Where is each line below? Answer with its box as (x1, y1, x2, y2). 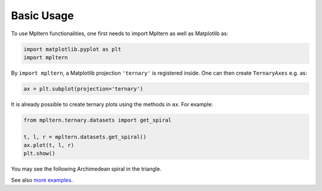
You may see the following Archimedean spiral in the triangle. (11, 165, 162, 172)
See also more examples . (11, 176, 73, 183)
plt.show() (23, 150, 55, 157)
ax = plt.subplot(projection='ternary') (23, 85, 143, 92)
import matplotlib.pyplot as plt (23, 45, 122, 53)
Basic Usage (11, 9, 74, 22)
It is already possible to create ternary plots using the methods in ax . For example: (11, 100, 213, 107)
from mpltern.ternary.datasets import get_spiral (23, 116, 172, 124)
